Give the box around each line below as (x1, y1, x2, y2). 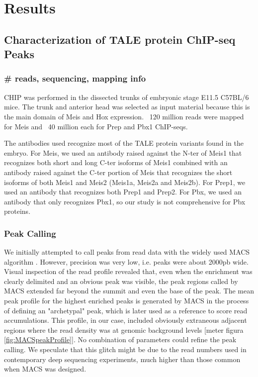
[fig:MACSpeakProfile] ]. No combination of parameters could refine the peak (4, 334, 237, 345)
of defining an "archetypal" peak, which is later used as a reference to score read (4, 305, 248, 315)
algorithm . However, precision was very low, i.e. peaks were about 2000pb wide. (4, 256, 249, 267)
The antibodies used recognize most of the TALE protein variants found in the (4, 138, 244, 148)
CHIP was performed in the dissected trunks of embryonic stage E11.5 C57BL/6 (4, 92, 249, 102)
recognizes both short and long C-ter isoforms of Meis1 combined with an (4, 157, 228, 168)
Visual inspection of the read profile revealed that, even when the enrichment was (4, 266, 253, 277)
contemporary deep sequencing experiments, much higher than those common (4, 354, 241, 364)
